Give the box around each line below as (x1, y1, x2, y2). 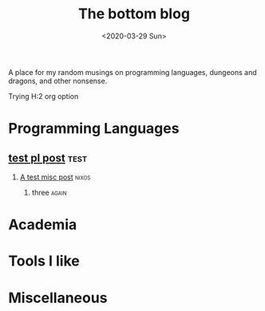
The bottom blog (78, 5, 190, 23)
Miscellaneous (8, 289, 108, 307)
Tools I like (8, 252, 80, 270)
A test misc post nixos (19, 172, 91, 182)
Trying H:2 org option (8, 91, 79, 100)
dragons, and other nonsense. (8, 76, 108, 85)
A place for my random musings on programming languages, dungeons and (8, 67, 257, 77)
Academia (8, 216, 77, 234)
